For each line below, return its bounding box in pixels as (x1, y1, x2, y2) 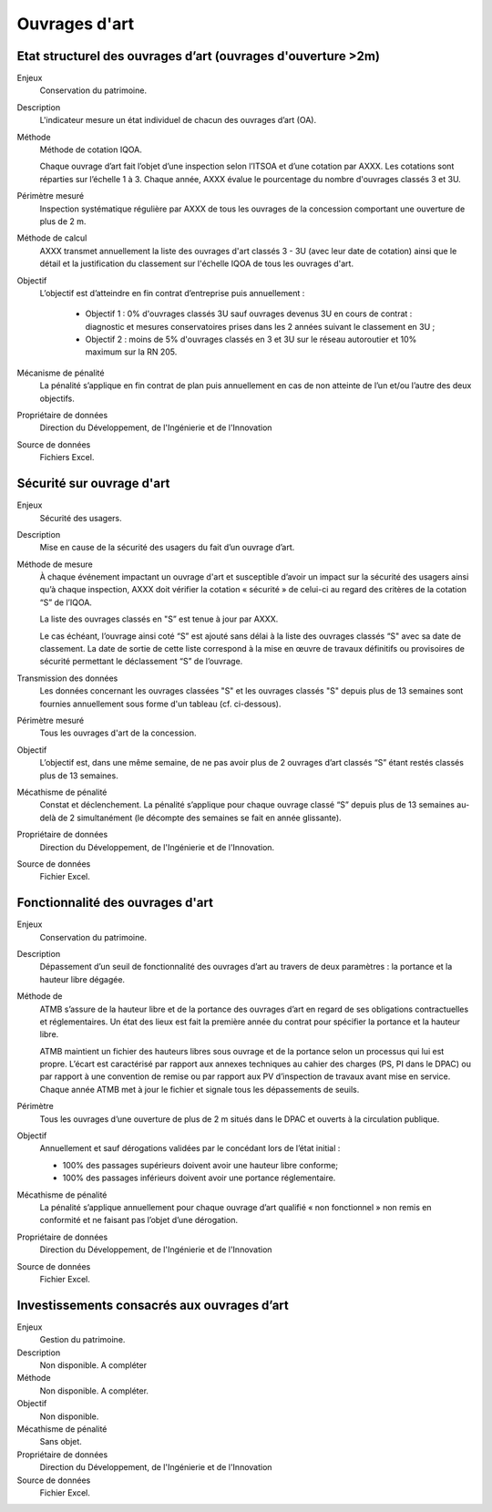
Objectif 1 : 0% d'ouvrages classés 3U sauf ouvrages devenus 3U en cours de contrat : (85, 308, 413, 319)
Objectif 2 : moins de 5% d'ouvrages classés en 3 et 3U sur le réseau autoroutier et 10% (85, 334, 417, 345)
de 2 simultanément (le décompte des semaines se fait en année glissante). (57, 812, 342, 823)
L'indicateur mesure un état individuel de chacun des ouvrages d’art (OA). (39, 115, 317, 126)
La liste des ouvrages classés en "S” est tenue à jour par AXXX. (39, 613, 279, 624)
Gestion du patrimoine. (39, 1334, 126, 1345)
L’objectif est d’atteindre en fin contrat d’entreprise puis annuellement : (39, 287, 305, 298)
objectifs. (39, 393, 75, 404)
